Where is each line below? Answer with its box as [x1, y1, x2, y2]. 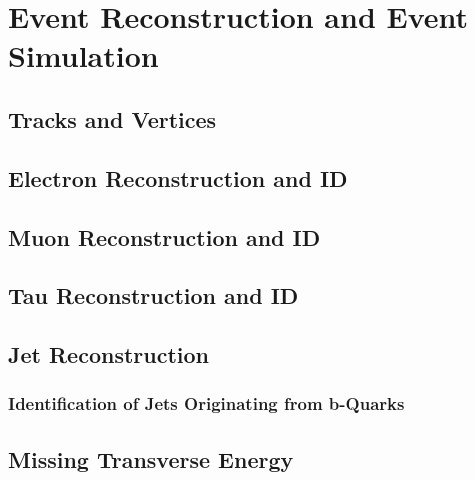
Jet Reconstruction [8, 339, 209, 370]
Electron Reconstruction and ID [8, 162, 348, 193]
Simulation [8, 35, 159, 76]
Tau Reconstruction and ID [8, 280, 299, 311]
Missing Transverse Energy [8, 443, 294, 474]
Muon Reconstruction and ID [8, 221, 321, 252]
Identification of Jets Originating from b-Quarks [8, 391, 405, 416]
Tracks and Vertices [8, 103, 217, 134]
